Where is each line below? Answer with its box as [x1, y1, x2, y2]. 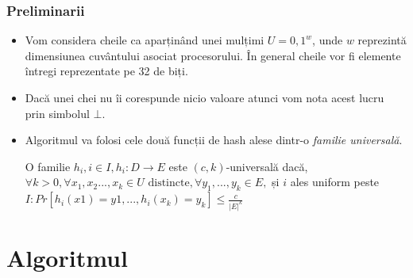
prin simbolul [25, 105, 90, 121]
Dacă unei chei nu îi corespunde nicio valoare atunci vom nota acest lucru [25, 89, 384, 105]
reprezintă [357, 32, 407, 48]
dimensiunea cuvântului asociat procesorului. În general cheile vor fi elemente [25, 47, 401, 63]
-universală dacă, [226, 158, 308, 174]
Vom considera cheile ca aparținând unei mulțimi [25, 32, 264, 48]
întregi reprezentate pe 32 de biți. [25, 63, 188, 79]
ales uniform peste [290, 173, 380, 190]
